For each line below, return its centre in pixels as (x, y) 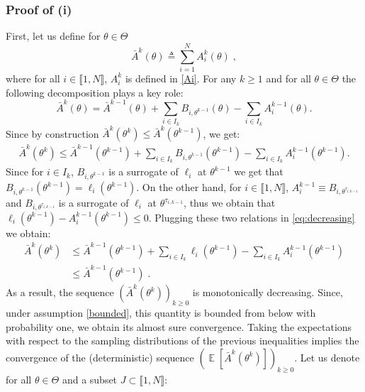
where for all (33, 78)
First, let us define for (53, 36)
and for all (288, 78)
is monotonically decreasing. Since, (268, 292)
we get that (259, 171)
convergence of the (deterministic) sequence (100, 357)
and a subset (90, 379)
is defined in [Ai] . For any (181, 78)
